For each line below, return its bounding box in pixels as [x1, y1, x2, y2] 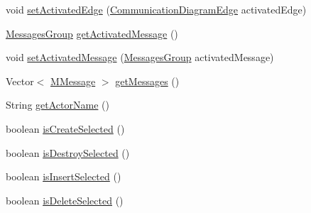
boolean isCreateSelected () [6, 121, 125, 136]
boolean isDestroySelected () [6, 145, 130, 160]
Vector [6, 73, 34, 88]
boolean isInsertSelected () [6, 169, 121, 184]
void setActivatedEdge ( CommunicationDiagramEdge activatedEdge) [6, 2, 307, 16]
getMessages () [115, 73, 180, 88]
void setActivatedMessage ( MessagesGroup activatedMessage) [6, 50, 274, 65]
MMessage [50, 73, 96, 88]
